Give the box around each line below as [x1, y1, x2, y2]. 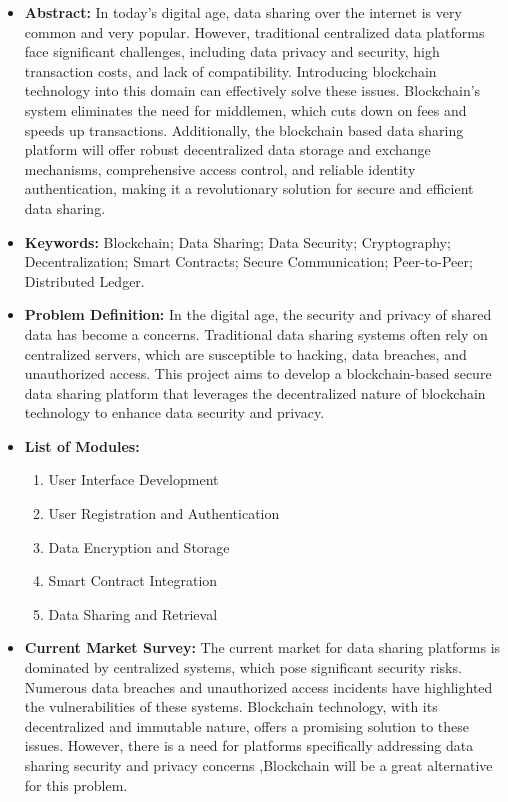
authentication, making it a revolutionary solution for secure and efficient [24, 178, 474, 199]
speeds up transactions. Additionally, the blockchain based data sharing [24, 119, 464, 140]
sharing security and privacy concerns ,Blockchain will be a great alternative [24, 755, 493, 775]
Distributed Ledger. [24, 270, 145, 291]
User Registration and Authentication [48, 503, 280, 524]
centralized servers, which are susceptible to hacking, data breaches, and [24, 343, 467, 364]
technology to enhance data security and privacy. [24, 402, 325, 423]
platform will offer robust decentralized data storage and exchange [24, 139, 431, 160]
